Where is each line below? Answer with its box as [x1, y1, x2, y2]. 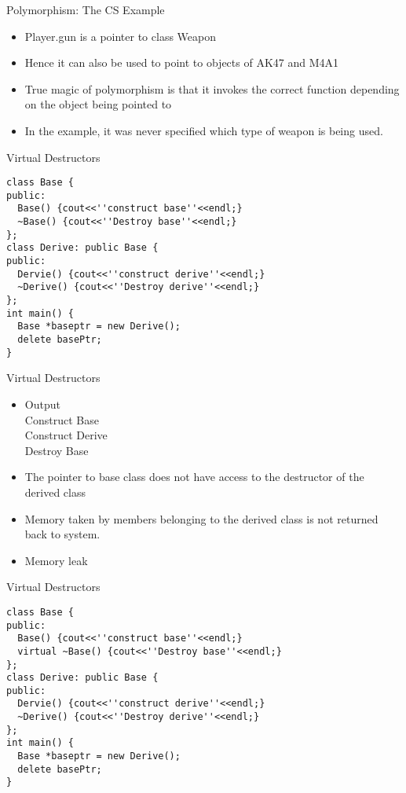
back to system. [24, 526, 101, 542]
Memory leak [24, 552, 88, 568]
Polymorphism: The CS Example [6, 2, 165, 17]
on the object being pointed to [24, 96, 172, 112]
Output [24, 395, 60, 412]
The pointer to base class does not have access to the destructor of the [24, 468, 364, 485]
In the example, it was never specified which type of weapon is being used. [24, 122, 383, 138]
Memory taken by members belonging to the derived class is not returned [24, 510, 379, 527]
